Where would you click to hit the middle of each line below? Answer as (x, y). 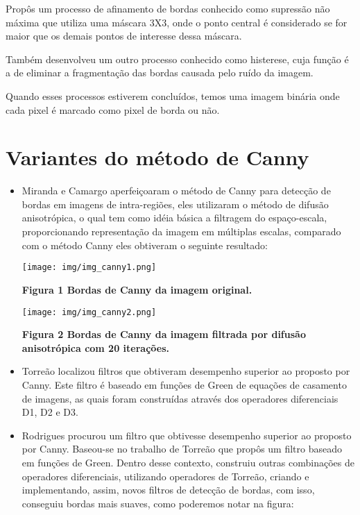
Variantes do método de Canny (157, 157)
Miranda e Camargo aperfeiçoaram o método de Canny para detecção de (176, 191)
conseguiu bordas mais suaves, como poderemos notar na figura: (158, 503)
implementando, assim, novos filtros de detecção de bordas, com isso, (168, 490)
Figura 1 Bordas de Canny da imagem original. (137, 289)
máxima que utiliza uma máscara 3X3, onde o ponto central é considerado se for (177, 22)
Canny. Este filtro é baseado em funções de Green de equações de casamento (184, 384)
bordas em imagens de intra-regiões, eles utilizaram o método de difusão (175, 204)
